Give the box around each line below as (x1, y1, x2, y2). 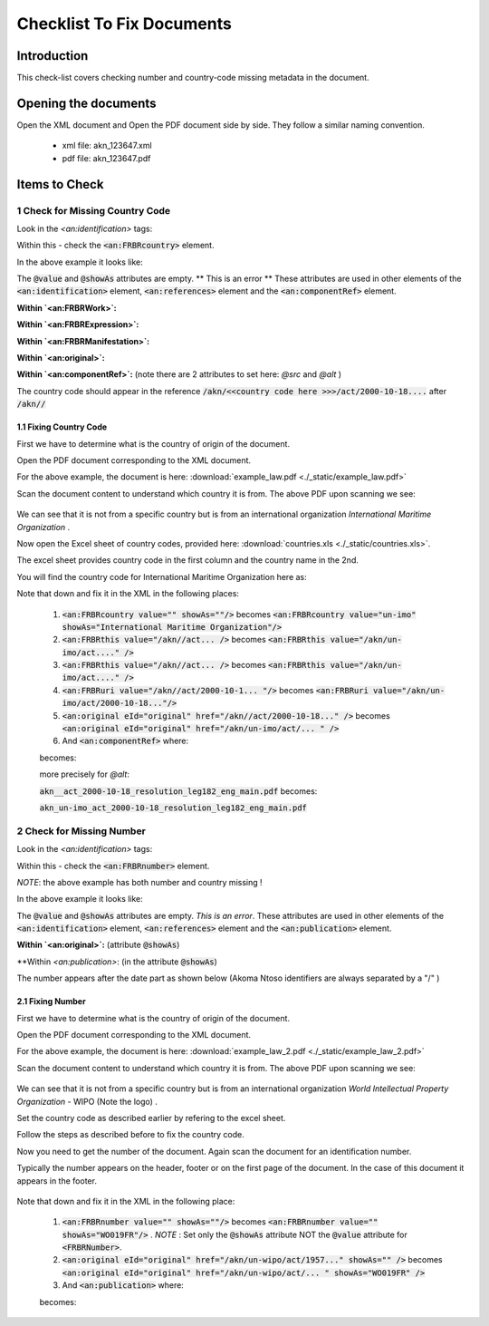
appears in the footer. (16, 1175, 97, 1186)
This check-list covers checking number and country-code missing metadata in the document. (16, 73, 370, 83)
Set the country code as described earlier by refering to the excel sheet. (16, 1112, 286, 1123)
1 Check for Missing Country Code (16, 204, 171, 217)
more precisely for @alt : (39, 769, 130, 779)
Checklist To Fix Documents (16, 14, 233, 34)
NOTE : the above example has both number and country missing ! (16, 876, 263, 887)
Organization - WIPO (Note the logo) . (16, 1096, 158, 1107)
